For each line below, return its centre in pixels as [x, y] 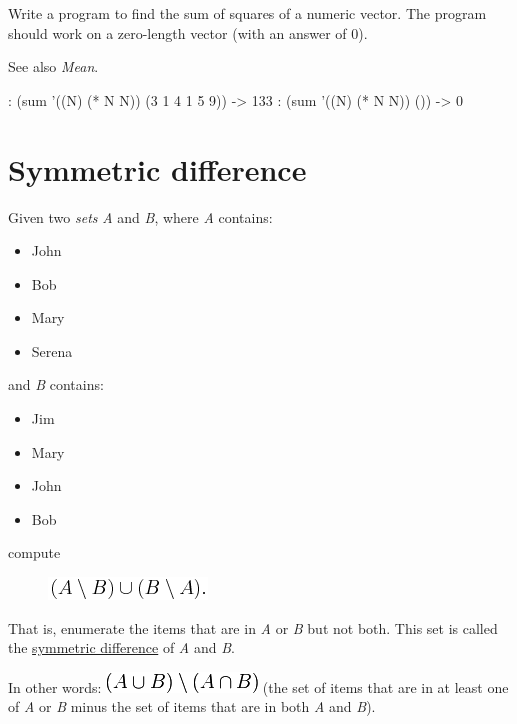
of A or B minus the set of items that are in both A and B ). [192, 706]
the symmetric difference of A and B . [121, 647]
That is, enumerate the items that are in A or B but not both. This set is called [253, 627]
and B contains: [56, 384]
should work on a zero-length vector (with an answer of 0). [188, 32]
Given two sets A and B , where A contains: [140, 216]
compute [34, 552]
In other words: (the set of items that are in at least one [258, 686]
